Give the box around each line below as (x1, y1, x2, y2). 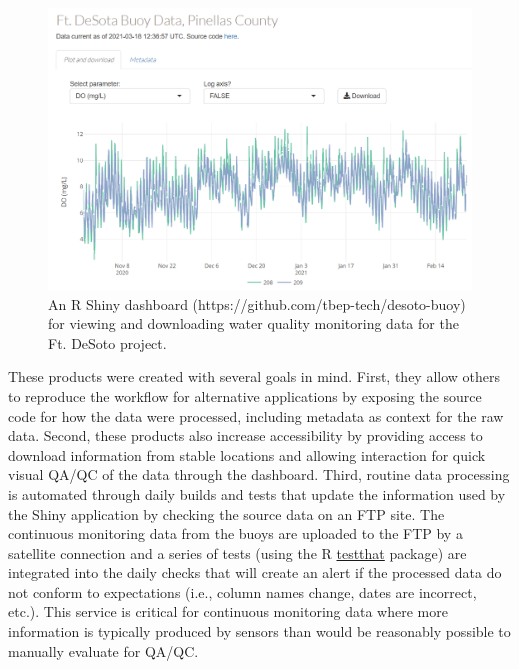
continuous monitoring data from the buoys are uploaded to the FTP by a (8, 523, 463, 544)
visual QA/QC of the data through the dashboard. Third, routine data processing (8, 464, 510, 485)
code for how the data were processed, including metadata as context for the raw (8, 405, 504, 426)
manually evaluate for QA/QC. (8, 640, 199, 661)
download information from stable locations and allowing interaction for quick (8, 444, 486, 465)
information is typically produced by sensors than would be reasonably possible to (8, 621, 511, 642)
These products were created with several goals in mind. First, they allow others (8, 366, 501, 387)
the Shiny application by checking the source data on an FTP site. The (8, 503, 445, 524)
